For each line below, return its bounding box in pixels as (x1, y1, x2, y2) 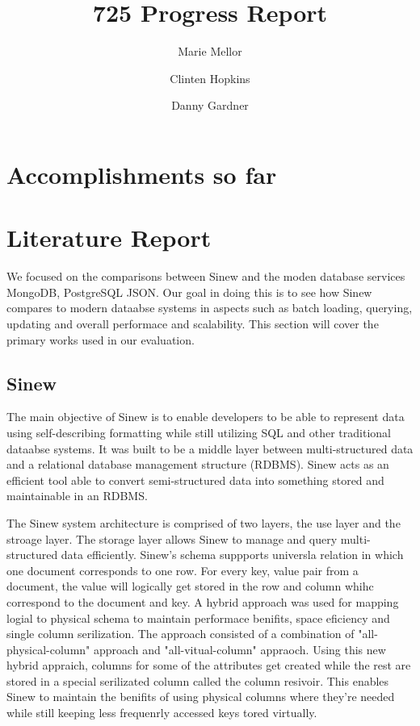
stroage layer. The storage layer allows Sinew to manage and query (6, 530, 338, 547)
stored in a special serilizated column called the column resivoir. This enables (6, 672, 389, 689)
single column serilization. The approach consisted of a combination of (6, 625, 355, 642)
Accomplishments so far (6, 157, 277, 190)
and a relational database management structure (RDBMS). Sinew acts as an (6, 456, 389, 473)
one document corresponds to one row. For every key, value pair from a (6, 561, 359, 578)
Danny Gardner (171, 97, 249, 114)
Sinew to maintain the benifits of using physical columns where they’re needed (6, 688, 395, 705)
